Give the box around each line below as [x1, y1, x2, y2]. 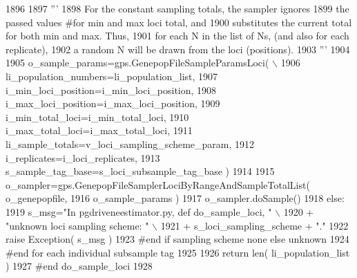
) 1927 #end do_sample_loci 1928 [6, 259, 153, 273]
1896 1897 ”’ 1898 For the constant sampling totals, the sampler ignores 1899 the [6, 1, 349, 15]
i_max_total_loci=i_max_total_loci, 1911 [6, 123, 193, 138]
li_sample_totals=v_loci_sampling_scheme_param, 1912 [6, 136, 255, 151]
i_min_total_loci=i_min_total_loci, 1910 [6, 109, 189, 124]
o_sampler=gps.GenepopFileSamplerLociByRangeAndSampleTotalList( [6, 177, 310, 192]
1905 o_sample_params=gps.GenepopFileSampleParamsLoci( [6, 55, 269, 70]
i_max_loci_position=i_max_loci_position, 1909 [6, 96, 220, 111]
